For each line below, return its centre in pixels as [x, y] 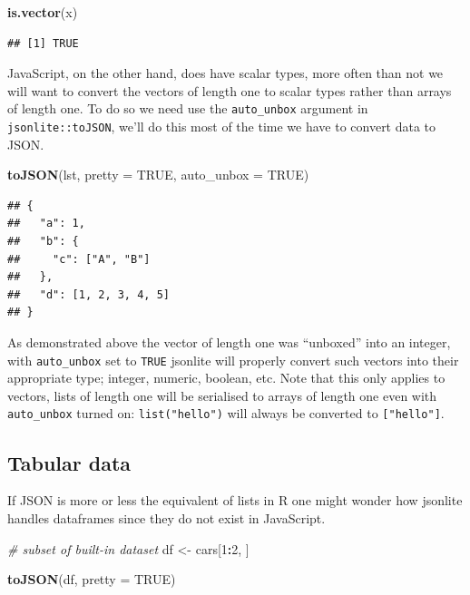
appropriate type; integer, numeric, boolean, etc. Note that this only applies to [226, 378]
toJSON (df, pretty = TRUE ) [92, 579]
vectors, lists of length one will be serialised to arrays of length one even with [222, 395]
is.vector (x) [43, 12]
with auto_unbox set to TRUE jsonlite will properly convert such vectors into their [233, 360]
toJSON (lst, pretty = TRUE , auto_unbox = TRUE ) [158, 175]
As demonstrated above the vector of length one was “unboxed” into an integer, [229, 342]
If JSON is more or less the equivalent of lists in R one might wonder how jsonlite [235, 500]
